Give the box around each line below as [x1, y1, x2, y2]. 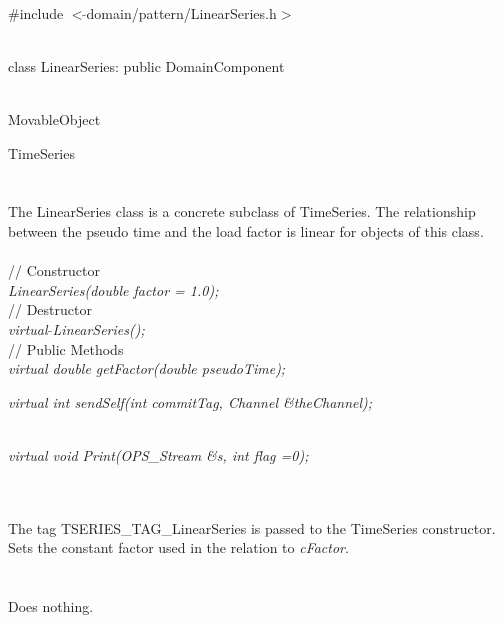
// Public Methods [8, 338, 124, 359]
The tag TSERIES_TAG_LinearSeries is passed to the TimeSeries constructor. [8, 517, 496, 538]
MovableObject [8, 108, 101, 129]
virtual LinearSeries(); [8, 318, 145, 339]
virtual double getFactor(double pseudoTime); [8, 358, 286, 379]
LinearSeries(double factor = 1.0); [8, 279, 219, 300]
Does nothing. [8, 596, 94, 617]
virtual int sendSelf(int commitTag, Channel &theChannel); [8, 391, 373, 412]
